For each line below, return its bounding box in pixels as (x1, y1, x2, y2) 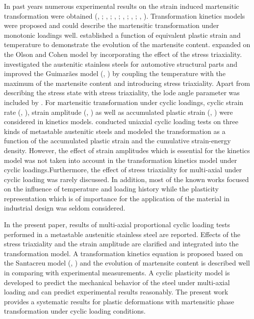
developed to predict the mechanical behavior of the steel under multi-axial (4, 277, 230, 287)
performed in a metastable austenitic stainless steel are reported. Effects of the (4, 229, 240, 239)
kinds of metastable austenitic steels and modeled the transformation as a (4, 126, 226, 136)
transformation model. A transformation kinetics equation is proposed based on (4, 248, 243, 258)
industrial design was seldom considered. (4, 203, 126, 213)
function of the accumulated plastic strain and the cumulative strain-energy (4, 135, 231, 146)
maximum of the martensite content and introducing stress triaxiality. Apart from (4, 78, 250, 88)
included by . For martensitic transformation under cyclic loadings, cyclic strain (4, 97, 244, 107)
